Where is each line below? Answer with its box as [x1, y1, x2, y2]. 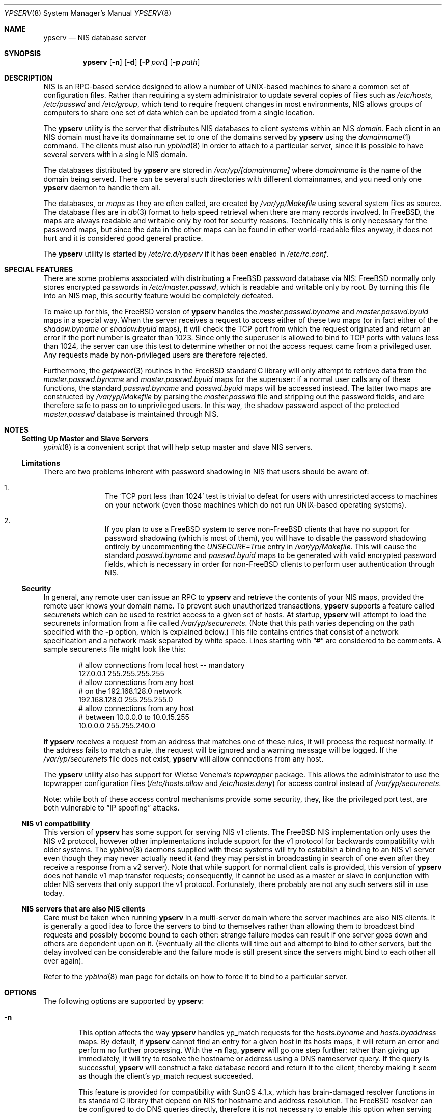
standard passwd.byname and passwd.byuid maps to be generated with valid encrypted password [104, 551, 437, 560]
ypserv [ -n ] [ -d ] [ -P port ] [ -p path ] [82, 58, 200, 66]
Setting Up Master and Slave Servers [21, 434, 149, 443]
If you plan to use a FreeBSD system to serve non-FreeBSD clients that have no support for [104, 525, 410, 534]
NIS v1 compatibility [21, 819, 90, 828]
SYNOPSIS [4, 49, 41, 58]
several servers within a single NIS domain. [43, 150, 188, 159]
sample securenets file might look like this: [43, 645, 186, 653]
